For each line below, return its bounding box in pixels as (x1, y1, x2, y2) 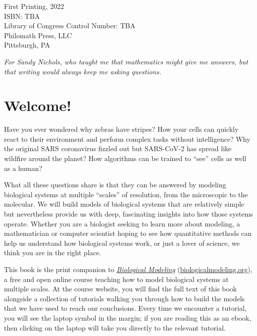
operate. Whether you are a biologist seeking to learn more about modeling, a (4, 218, 240, 228)
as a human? (4, 163, 43, 173)
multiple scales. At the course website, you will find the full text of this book (4, 283, 237, 294)
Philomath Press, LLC (4, 30, 72, 40)
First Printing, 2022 (4, 1, 64, 11)
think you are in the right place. (4, 247, 102, 258)
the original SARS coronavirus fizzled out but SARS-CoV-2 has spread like (4, 143, 232, 154)
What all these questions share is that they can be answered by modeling (4, 179, 226, 190)
